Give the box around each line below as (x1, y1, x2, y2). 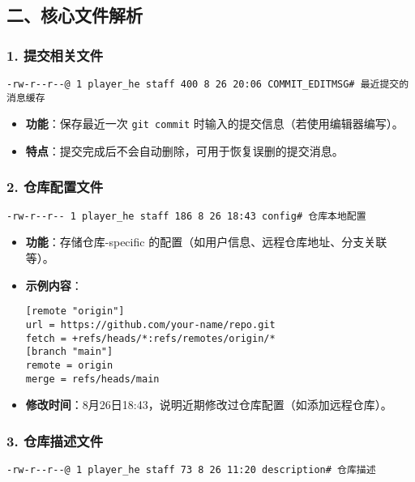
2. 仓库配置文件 (6, 177, 104, 197)
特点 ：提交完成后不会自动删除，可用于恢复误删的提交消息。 (25, 142, 344, 159)
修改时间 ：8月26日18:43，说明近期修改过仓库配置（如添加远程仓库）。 (25, 396, 392, 413)
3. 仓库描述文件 (6, 430, 104, 450)
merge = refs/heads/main (25, 373, 160, 385)
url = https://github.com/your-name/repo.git (25, 318, 276, 331)
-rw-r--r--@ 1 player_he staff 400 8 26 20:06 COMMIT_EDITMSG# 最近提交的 (6, 79, 409, 90)
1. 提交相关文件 (6, 45, 104, 65)
